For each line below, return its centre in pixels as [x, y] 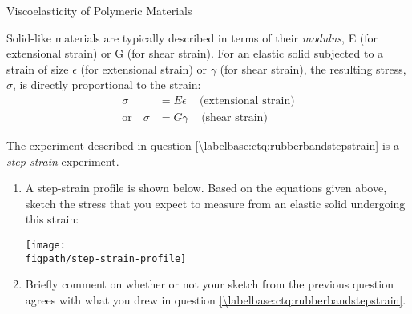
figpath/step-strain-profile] [106, 258]
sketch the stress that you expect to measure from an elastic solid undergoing [215, 203]
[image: [45, 245]
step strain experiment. [63, 161]
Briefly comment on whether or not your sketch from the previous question [209, 284]
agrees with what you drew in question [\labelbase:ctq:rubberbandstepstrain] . [216, 299]
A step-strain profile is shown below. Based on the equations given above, [206, 188]
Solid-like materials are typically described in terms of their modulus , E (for [192, 37]
